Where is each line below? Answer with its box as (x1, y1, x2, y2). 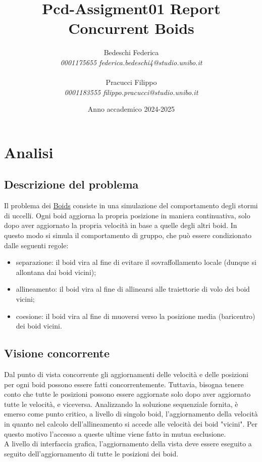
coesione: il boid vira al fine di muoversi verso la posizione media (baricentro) (16, 310, 255, 321)
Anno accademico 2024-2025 (87, 104, 175, 114)
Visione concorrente (4, 345, 110, 361)
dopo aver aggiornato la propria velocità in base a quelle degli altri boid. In (4, 220, 237, 230)
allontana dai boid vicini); (16, 266, 96, 277)
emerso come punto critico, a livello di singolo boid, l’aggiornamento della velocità (4, 408, 258, 419)
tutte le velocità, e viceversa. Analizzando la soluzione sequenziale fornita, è (4, 398, 238, 409)
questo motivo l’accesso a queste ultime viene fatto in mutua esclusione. (4, 428, 226, 439)
